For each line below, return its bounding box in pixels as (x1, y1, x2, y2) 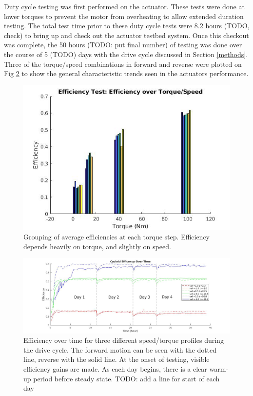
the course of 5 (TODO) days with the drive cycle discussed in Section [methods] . (4, 49, 248, 59)
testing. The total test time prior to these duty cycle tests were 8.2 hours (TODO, (4, 20, 250, 31)
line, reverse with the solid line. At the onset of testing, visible (23, 354, 210, 364)
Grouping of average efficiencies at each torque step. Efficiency (23, 231, 210, 241)
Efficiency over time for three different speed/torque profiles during (23, 335, 224, 345)
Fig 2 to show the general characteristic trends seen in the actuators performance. (4, 68, 249, 79)
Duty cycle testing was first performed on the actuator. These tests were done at (4, 1, 245, 11)
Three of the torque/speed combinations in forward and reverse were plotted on (4, 59, 242, 69)
